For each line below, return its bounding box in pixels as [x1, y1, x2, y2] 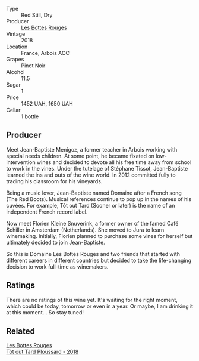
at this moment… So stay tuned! [6, 308, 84, 316]
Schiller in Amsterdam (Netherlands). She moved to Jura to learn [6, 226, 165, 233]
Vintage [6, 30, 26, 38]
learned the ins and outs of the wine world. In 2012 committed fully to [6, 171, 176, 178]
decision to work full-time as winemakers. [6, 263, 109, 270]
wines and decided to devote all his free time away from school [36, 158, 192, 166]
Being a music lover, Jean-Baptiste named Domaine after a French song [6, 189, 182, 196]
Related [6, 326, 36, 337]
